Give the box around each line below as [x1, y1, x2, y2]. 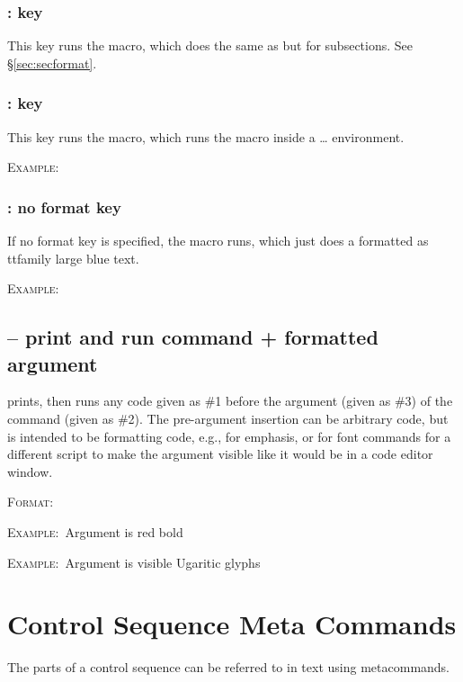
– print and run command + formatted [7, 323, 378, 351]
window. [7, 462, 53, 480]
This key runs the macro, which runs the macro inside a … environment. [7, 127, 405, 146]
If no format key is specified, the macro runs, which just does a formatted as [7, 231, 429, 250]
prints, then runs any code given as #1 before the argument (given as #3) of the [7, 391, 453, 410]
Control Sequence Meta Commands [7, 606, 457, 642]
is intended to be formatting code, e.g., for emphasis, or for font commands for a [7, 426, 451, 445]
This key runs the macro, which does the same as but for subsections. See [7, 36, 414, 55]
